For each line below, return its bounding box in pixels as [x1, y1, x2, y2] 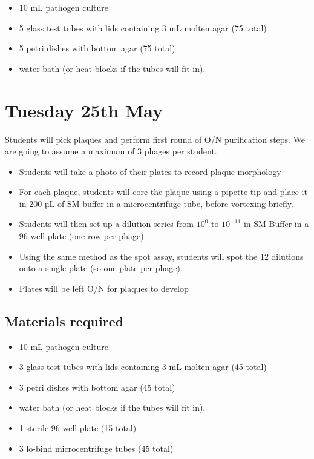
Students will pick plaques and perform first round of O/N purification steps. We [5, 133, 306, 145]
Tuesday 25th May [5, 97, 163, 122]
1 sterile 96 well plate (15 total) [19, 421, 137, 434]
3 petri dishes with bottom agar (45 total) [19, 380, 175, 393]
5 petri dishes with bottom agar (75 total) [19, 42, 175, 54]
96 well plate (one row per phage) [19, 230, 144, 242]
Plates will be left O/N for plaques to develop [19, 282, 189, 294]
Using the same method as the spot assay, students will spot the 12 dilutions [19, 249, 304, 262]
